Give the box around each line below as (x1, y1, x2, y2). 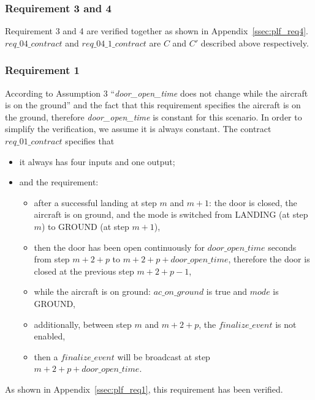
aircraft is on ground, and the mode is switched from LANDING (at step (34, 208, 308, 221)
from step (34, 253, 70, 265)
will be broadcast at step (117, 350, 210, 363)
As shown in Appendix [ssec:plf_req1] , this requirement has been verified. (5, 382, 283, 395)
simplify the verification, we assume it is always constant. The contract (5, 122, 271, 135)
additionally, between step (34, 317, 132, 330)
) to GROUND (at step (41, 220, 129, 232)
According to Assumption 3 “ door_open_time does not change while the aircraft (5, 86, 308, 99)
